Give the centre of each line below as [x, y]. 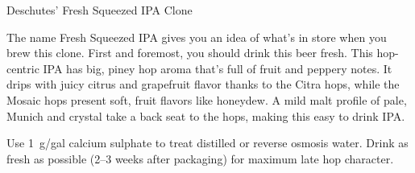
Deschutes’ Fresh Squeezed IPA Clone [100, 10]
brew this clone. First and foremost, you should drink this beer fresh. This [190, 53]
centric [23, 68]
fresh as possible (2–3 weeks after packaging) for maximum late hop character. [200, 158]
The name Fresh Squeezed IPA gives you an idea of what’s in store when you [197, 37]
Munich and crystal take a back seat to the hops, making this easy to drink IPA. [206, 115]
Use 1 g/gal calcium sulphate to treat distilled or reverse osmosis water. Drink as [207, 143]
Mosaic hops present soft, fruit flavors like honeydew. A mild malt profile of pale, [207, 99]
